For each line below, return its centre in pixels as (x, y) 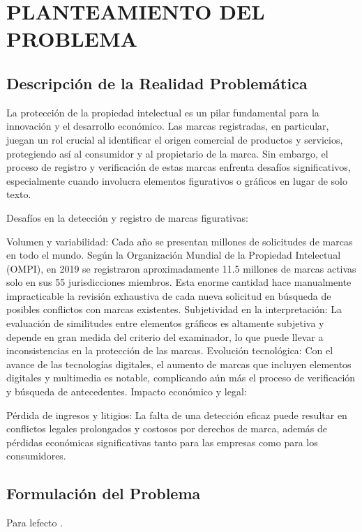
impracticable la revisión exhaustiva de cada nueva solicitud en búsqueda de (169, 295)
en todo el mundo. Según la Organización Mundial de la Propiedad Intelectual (174, 255)
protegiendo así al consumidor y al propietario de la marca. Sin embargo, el (167, 153)
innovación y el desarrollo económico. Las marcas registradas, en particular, (168, 126)
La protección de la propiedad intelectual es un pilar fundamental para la (163, 112)
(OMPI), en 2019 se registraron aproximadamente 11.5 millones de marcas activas (181, 268)
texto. (19, 194)
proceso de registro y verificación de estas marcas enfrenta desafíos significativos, (179, 167)
